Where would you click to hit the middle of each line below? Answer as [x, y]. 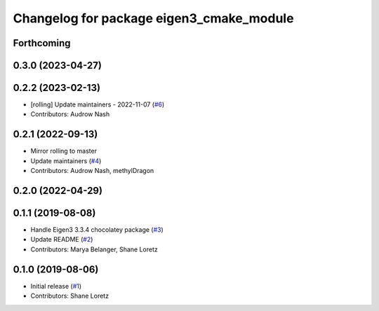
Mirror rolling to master [64, 151]
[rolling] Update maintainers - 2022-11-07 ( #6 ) [98, 104]
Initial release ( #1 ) [56, 286]
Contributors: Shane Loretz [69, 296]
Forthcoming [42, 43]
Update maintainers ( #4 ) [66, 160]
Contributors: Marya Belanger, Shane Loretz [94, 249]
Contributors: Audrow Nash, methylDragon [92, 171]
